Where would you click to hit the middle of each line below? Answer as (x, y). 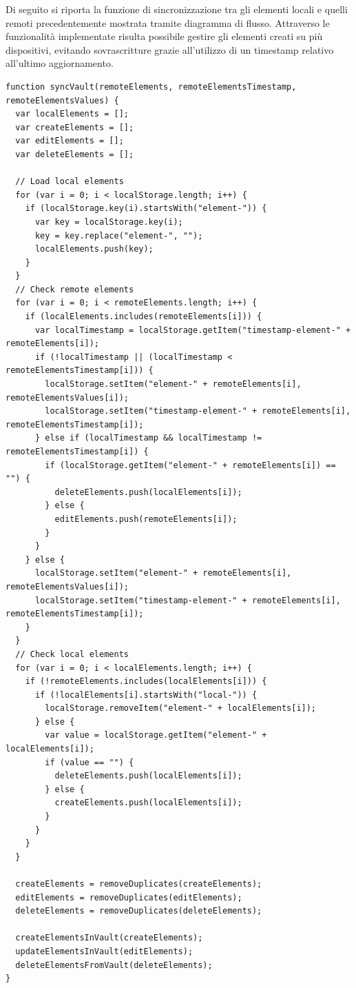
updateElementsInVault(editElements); (104, 951)
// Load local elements (70, 182)
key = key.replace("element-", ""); (119, 235)
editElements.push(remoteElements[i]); (146, 519)
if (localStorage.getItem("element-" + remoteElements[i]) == (190, 465)
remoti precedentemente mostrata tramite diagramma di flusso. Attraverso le (168, 22)
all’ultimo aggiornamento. (60, 63)
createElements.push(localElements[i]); (148, 803)
